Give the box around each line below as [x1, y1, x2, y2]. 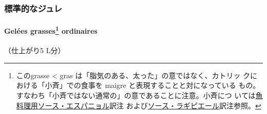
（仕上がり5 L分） [4, 45, 65, 56]
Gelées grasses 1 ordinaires [4, 24, 98, 36]
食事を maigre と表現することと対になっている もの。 [81, 80, 260, 90]
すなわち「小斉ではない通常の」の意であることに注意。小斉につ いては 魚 [16, 90, 263, 101]
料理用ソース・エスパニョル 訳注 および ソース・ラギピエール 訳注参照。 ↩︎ [16, 100, 261, 110]
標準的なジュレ [4, 2, 63, 14]
